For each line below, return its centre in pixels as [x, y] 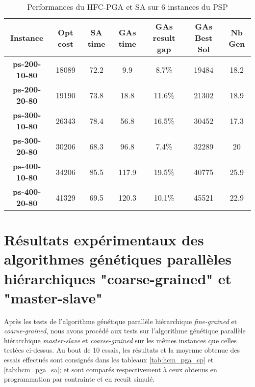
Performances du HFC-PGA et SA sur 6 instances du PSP [127, 7]
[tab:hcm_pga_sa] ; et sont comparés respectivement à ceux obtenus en [111, 369]
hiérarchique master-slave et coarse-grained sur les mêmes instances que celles [120, 340]
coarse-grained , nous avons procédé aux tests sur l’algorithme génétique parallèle [125, 331]
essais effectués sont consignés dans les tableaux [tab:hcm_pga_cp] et [109, 360]
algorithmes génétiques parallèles [118, 259]
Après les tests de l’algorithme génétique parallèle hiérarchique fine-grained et [121, 321]
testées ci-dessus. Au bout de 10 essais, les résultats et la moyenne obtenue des [122, 350]
